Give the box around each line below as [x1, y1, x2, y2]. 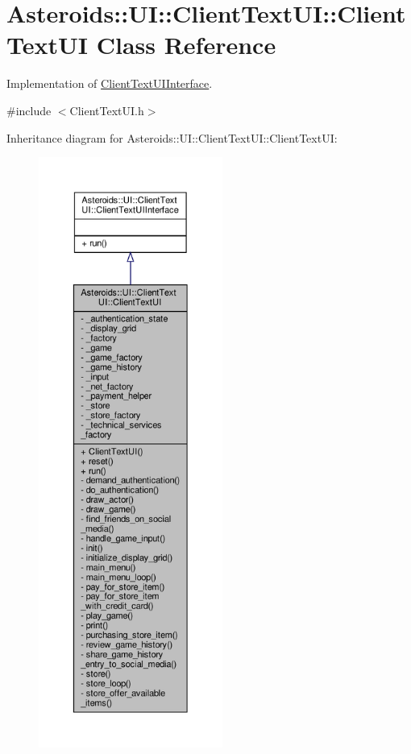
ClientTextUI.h [69, 101, 144, 118]
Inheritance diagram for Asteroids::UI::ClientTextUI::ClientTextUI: [6, 129, 338, 146]
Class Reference [96, 28, 276, 61]
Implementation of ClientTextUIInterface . [6, 75, 213, 92]
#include [6, 101, 52, 118]
